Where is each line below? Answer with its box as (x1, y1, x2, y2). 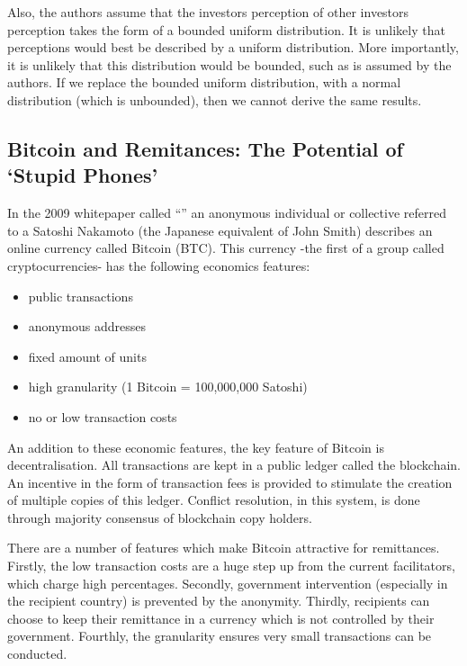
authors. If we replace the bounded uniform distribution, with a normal (7, 73, 401, 92)
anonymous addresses (28, 317, 147, 336)
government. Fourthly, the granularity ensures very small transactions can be (7, 626, 432, 645)
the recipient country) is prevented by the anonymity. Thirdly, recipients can (7, 591, 430, 610)
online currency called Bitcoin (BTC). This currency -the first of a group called (7, 238, 445, 257)
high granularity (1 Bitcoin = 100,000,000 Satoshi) (28, 377, 308, 396)
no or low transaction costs (28, 407, 177, 426)
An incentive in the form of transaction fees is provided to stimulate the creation (7, 472, 453, 491)
